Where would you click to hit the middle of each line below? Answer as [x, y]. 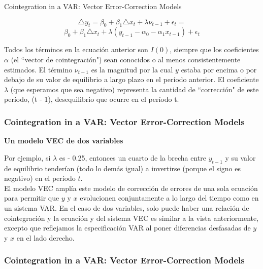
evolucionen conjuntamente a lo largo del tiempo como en [169, 198]
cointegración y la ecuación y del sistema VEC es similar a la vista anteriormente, [131, 218]
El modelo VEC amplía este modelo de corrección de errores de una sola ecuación [131, 188]
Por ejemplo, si [27, 157]
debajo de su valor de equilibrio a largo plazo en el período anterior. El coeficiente [131, 79]
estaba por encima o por [219, 69]
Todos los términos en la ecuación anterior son [76, 49]
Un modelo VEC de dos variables [64, 141]
